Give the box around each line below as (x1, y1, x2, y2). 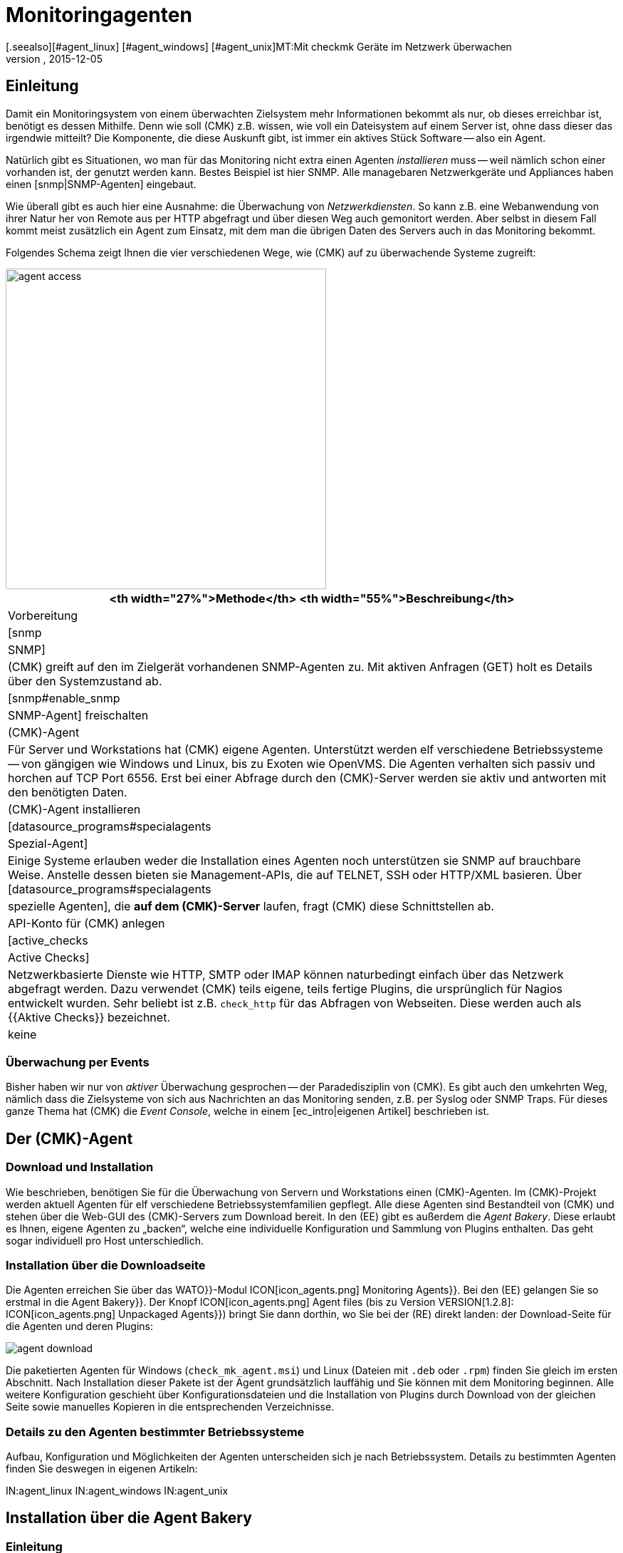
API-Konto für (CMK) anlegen (8, 915, 165, 930)
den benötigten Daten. (8, 784, 127, 799)
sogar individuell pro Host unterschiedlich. (6, 1234, 204, 1247)
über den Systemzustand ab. (8, 673, 162, 688)
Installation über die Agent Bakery (6, 1509, 252, 1527)
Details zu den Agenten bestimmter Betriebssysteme (6, 1424, 305, 1439)
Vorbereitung (8, 608, 78, 623)
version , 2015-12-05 (6, 52, 103, 65)
